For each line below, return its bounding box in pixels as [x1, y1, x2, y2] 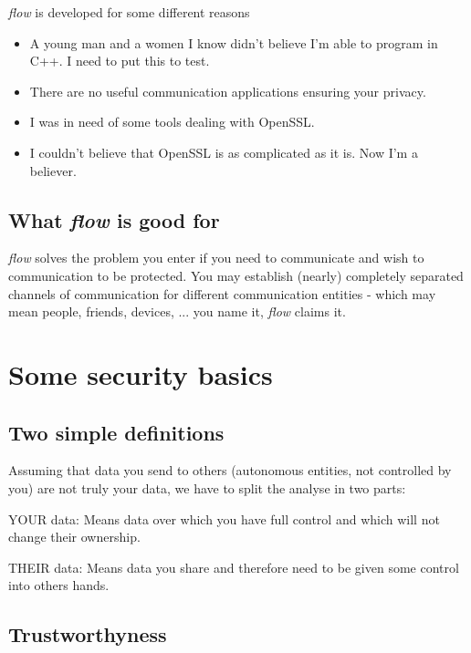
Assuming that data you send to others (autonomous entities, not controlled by [8, 461, 452, 480]
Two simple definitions [8, 418, 225, 446]
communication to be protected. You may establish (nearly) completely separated [8, 265, 464, 285]
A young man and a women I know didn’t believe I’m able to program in [29, 33, 438, 52]
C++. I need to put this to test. [29, 51, 210, 70]
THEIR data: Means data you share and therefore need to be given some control [8, 557, 459, 576]
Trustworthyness [8, 620, 167, 648]
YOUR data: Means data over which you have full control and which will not [8, 509, 440, 528]
